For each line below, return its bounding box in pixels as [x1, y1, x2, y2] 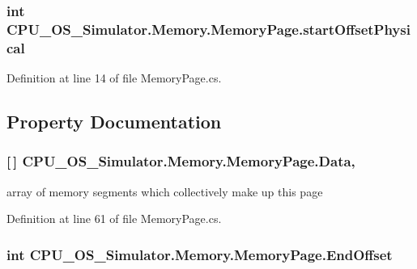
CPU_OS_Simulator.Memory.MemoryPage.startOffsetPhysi [6, 19, 411, 39]
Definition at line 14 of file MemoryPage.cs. [6, 69, 222, 86]
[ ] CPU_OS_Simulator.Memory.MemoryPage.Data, [6, 151, 355, 171]
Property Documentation [6, 109, 222, 134]
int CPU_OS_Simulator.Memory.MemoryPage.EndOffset [6, 244, 393, 264]
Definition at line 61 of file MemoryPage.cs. [6, 210, 222, 227]
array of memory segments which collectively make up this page [6, 183, 323, 200]
